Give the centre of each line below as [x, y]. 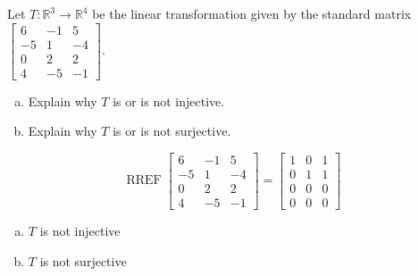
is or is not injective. [169, 100]
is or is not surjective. [172, 131]
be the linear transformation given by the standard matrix [252, 13]
